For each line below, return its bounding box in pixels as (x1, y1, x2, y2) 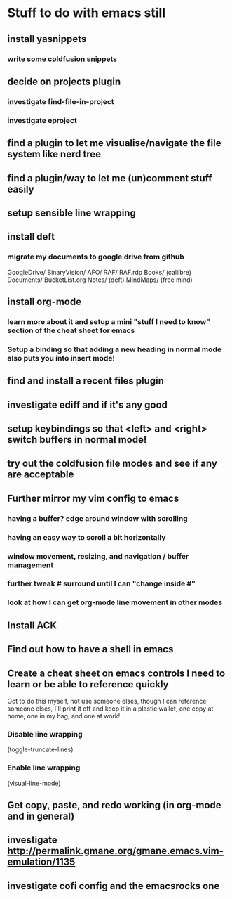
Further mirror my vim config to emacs (7, 492, 179, 504)
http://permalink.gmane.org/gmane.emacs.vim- (7, 845, 224, 857)
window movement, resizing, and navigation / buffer (7, 551, 189, 561)
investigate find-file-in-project (7, 96, 114, 106)
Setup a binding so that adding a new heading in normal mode (7, 344, 222, 354)
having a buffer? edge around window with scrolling (7, 513, 188, 523)
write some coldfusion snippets (7, 54, 118, 64)
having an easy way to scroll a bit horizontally (7, 532, 166, 542)
